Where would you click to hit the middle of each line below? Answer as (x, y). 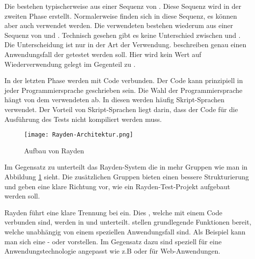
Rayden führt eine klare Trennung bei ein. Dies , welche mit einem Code (113, 212)
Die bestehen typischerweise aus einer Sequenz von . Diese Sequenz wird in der (123, 6)
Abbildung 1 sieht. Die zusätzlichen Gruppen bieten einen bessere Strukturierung (127, 176)
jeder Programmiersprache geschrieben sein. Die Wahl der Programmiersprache (124, 90)
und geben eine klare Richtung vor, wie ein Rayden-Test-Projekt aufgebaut (117, 186)
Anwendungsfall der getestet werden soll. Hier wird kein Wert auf (103, 54)
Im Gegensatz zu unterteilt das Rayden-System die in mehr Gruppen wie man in (126, 167)
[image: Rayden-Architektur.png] (79, 135)
